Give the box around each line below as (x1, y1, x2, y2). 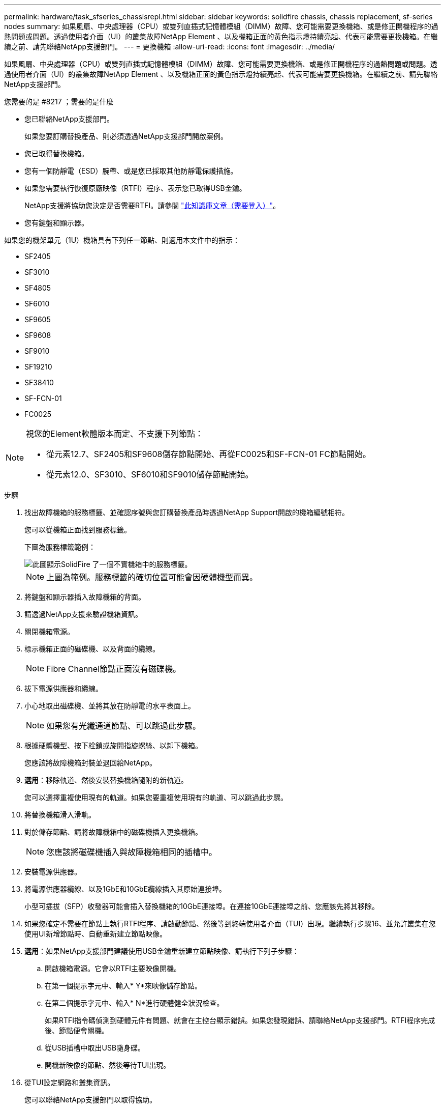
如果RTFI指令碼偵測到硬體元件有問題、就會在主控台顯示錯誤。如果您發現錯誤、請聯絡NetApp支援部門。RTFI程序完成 (45, 1016, 435, 1025)
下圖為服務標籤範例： (24, 543, 96, 551)
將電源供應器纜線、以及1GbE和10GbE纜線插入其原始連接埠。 (24, 885, 227, 893)
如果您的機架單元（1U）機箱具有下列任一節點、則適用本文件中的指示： (4, 236, 240, 244)
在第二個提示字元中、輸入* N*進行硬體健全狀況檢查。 (45, 999, 224, 1007)
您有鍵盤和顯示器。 (24, 218, 88, 227)
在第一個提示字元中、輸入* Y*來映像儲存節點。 (45, 981, 202, 990)
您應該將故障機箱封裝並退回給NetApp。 (24, 758, 157, 767)
